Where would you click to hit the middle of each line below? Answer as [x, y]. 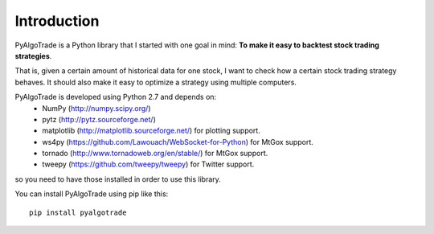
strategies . [33, 55]
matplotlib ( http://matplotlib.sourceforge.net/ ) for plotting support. [151, 131]
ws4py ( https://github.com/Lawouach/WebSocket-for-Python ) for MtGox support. [178, 142]
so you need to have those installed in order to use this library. [118, 179]
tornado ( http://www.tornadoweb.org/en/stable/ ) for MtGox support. [155, 154]
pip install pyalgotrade [78, 212]
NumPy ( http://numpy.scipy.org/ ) [97, 108]
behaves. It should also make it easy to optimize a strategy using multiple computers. [156, 82]
